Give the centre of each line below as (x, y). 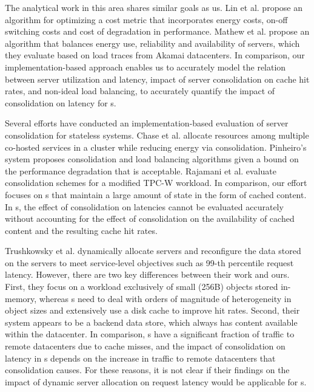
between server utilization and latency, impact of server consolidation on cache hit (157, 79)
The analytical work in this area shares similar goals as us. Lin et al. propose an (154, 7)
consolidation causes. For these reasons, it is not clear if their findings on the (147, 370)
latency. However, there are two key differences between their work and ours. (147, 274)
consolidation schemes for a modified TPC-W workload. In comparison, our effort (156, 183)
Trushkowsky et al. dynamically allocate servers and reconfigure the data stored (153, 251)
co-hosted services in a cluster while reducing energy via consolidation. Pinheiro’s (156, 147)
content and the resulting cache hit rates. (81, 230)
